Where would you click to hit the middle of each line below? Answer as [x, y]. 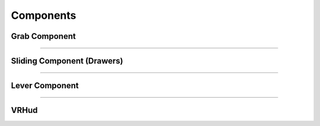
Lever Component [45, 86]
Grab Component [44, 36]
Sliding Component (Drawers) [67, 61]
